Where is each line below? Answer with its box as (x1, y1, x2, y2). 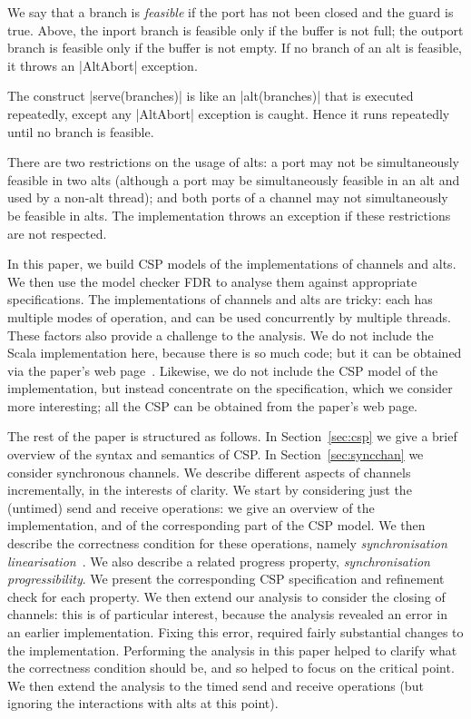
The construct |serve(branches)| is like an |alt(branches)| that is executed (7, 86, 414, 105)
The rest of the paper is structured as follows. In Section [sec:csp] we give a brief (7, 427, 457, 446)
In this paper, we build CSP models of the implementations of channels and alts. (7, 254, 456, 273)
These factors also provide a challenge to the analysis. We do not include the (7, 325, 434, 344)
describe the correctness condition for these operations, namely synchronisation (7, 534, 447, 553)
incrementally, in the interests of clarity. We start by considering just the (7, 480, 412, 499)
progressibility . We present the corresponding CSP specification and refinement (7, 569, 445, 588)
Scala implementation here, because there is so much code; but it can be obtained (7, 343, 462, 362)
